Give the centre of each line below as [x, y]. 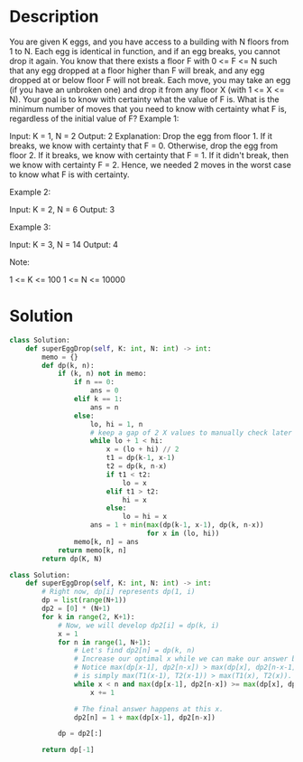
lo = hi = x [145, 517]
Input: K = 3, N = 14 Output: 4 [64, 244]
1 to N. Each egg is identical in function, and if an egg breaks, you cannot [145, 51]
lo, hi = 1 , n [116, 424]
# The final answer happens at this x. [148, 709]
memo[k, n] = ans [106, 541]
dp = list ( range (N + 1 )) [84, 600]
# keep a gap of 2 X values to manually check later [191, 433]
